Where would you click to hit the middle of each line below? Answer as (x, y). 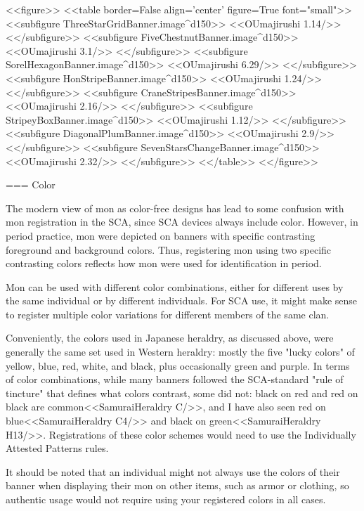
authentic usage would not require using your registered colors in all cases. (166, 499)
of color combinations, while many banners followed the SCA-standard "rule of (175, 379)
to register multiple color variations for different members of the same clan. (168, 314)
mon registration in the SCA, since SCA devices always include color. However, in (182, 222)
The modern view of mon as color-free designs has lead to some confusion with (175, 208)
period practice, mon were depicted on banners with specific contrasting (161, 235)
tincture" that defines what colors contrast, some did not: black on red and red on (182, 393)
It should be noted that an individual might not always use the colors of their (173, 471)
